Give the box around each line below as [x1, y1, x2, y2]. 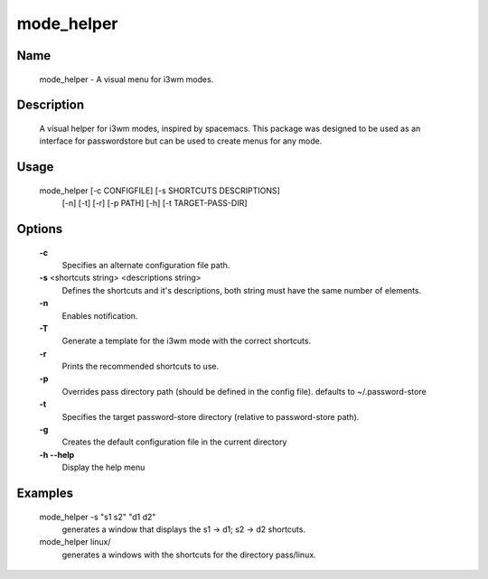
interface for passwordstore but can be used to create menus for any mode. [39, 135, 323, 146]
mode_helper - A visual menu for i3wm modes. [39, 73, 214, 85]
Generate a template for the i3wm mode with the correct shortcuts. [61, 335, 312, 347]
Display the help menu [61, 462, 145, 473]
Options [16, 221, 63, 237]
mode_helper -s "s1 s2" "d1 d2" [39, 511, 156, 522]
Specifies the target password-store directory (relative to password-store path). [61, 411, 360, 422]
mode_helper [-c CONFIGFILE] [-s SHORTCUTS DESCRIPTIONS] [39, 185, 280, 196]
